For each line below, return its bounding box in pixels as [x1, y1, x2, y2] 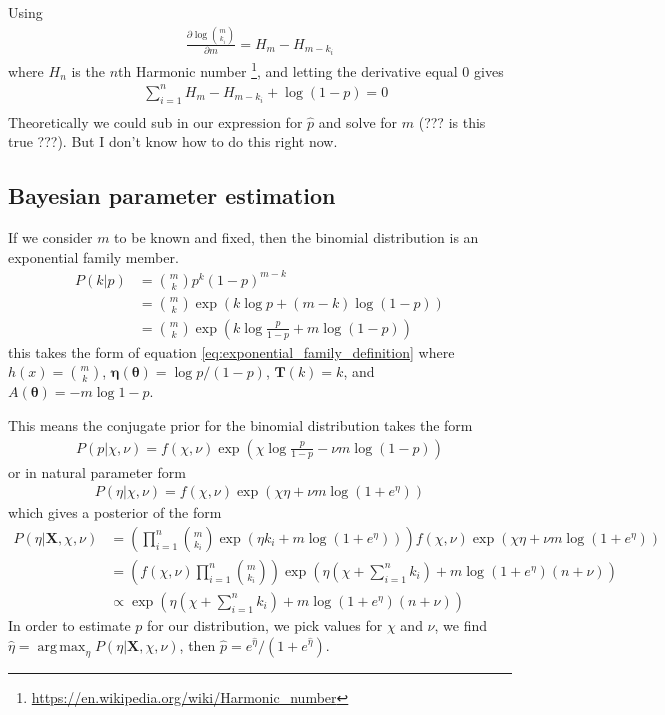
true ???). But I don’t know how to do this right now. [8, 131, 338, 152]
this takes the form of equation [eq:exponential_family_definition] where [8, 341, 455, 362]
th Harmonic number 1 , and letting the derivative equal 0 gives [118, 58, 504, 81]
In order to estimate [8, 614, 131, 635]
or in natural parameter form [8, 461, 186, 482]
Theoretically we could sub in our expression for [8, 111, 303, 132]
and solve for [318, 111, 398, 132]
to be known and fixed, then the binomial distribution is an [114, 227, 479, 248]
